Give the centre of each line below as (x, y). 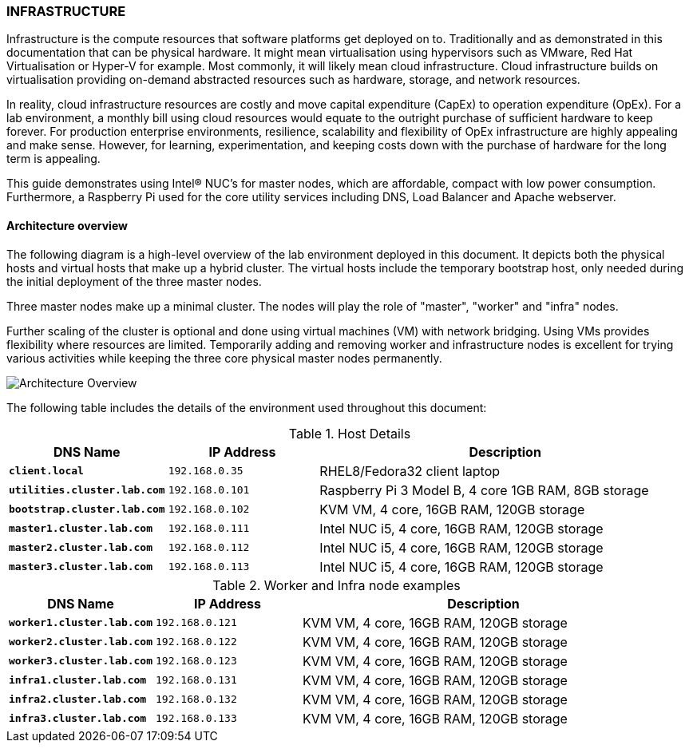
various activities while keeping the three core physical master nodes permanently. (224, 358)
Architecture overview (67, 225)
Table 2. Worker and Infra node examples (337, 585)
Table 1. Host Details (350, 433)
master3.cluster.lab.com (81, 567)
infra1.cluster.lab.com (78, 680)
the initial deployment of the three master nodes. (134, 281)
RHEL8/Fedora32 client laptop (410, 471)
